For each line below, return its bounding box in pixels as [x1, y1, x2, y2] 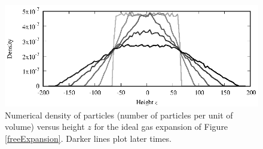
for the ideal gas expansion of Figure [94, 120, 228, 133]
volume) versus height [5, 120, 85, 133]
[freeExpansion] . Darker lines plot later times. [5, 132, 172, 144]
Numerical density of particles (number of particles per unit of [5, 108, 233, 121]
